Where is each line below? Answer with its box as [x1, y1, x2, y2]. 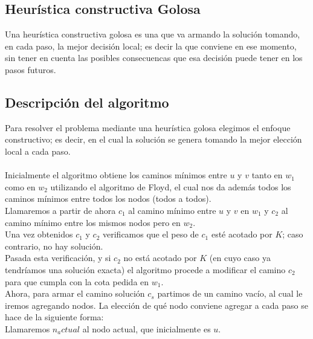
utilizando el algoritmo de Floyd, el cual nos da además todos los [50, 180, 291, 193]
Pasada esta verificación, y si [5, 251, 111, 264]
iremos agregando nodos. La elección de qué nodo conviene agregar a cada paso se [5, 299, 308, 311]
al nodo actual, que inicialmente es [82, 322, 211, 335]
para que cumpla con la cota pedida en [5, 275, 149, 288]
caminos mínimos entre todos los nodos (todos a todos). [5, 192, 211, 205]
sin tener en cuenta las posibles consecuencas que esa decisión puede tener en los [5, 51, 303, 64]
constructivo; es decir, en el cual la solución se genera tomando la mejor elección [5, 133, 302, 146]
